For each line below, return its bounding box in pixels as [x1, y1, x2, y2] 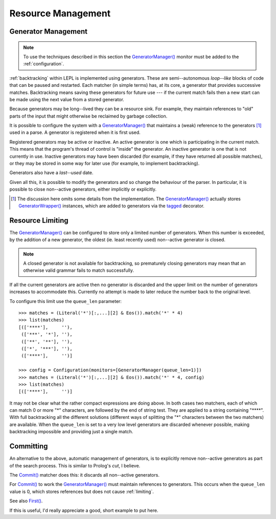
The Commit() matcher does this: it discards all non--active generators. [9, 471, 159, 478]
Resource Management [9, 8, 111, 19]
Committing [9, 442, 48, 451]
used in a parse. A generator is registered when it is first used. [9, 129, 141, 135]
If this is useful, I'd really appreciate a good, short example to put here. [9, 507, 158, 513]
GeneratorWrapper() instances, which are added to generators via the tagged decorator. [18, 202, 204, 209]
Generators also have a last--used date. [9, 170, 94, 176]
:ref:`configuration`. [23, 61, 64, 67]
